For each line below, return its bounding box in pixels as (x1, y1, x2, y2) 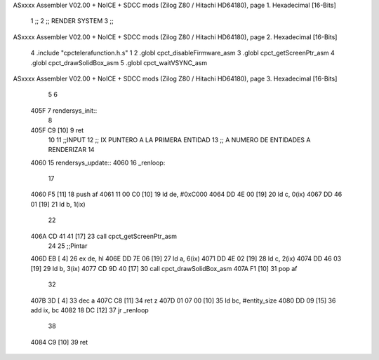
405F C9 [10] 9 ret (30, 126, 84, 134)
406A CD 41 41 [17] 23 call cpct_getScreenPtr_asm (30, 232, 177, 240)
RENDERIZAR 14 (48, 146, 95, 154)
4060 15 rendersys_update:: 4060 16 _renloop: (30, 158, 166, 167)
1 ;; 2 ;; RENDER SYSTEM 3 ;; (30, 17, 114, 25)
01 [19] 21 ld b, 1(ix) (30, 200, 86, 208)
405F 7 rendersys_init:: (30, 106, 98, 115)
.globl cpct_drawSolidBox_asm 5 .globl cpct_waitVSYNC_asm (30, 58, 207, 67)
